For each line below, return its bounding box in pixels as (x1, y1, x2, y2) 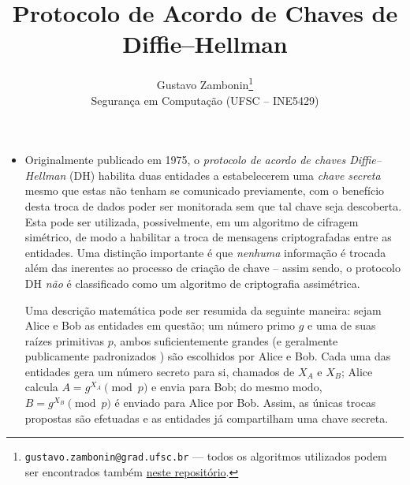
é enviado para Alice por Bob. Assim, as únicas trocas (114, 394, 376, 411)
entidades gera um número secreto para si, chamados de (24, 363, 295, 379)
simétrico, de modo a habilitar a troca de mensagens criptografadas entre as (24, 229, 392, 245)
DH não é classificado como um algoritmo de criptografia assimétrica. (24, 274, 360, 291)
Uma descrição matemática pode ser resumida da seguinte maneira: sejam (24, 301, 382, 318)
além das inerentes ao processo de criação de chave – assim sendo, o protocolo (24, 259, 401, 276)
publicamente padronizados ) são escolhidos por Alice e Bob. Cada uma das (24, 348, 391, 364)
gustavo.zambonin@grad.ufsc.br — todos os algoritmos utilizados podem (24, 448, 387, 464)
